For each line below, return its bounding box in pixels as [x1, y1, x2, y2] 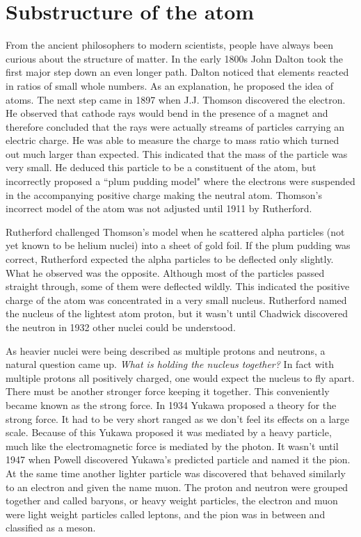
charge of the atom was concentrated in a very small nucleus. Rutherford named [6, 292, 347, 307]
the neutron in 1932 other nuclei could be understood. [6, 320, 236, 334]
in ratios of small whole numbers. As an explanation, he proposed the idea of [6, 78, 334, 93]
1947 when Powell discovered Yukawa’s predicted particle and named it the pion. [6, 452, 351, 467]
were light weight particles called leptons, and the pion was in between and [6, 506, 326, 521]
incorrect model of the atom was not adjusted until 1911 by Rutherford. [6, 201, 312, 216]
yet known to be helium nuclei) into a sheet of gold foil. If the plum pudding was [6, 238, 351, 253]
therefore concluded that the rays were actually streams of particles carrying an [6, 119, 345, 134]
